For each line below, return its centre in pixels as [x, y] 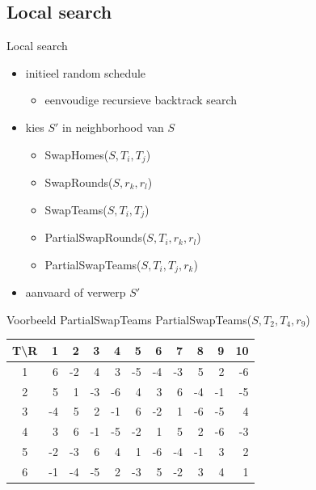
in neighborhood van [113, 127]
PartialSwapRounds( [96, 237]
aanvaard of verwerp [76, 292]
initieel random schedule [86, 72]
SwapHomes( [77, 154]
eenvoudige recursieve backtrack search [141, 100]
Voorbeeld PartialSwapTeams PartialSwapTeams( [129, 319]
